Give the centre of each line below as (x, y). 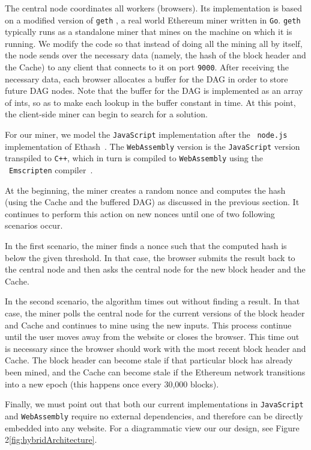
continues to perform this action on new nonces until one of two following (140, 213)
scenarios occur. (34, 225)
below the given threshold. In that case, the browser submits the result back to (150, 257)
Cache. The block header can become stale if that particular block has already (149, 360)
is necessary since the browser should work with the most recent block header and (155, 348)
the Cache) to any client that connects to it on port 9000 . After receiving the (147, 67)
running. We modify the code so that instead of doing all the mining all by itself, (154, 43)
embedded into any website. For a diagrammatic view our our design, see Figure (152, 427)
